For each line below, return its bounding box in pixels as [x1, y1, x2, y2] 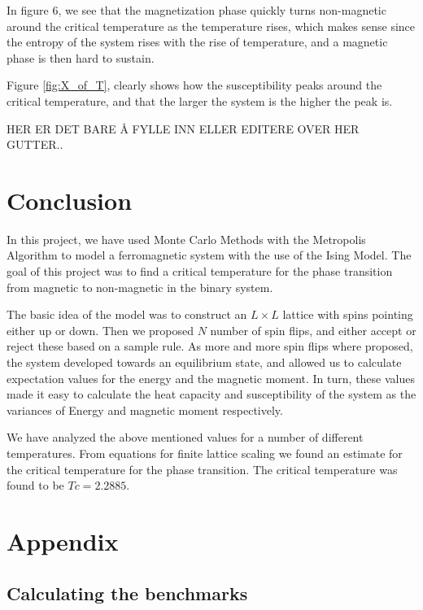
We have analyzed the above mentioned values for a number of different [7, 429, 364, 446]
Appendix [7, 524, 119, 557]
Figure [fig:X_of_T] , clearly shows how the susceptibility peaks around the [7, 76, 382, 94]
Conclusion [7, 183, 133, 216]
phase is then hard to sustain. [7, 49, 155, 66]
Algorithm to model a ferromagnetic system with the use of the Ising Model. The [7, 246, 412, 264]
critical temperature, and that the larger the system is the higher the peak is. [7, 92, 393, 109]
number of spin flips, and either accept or [210, 321, 416, 338]
